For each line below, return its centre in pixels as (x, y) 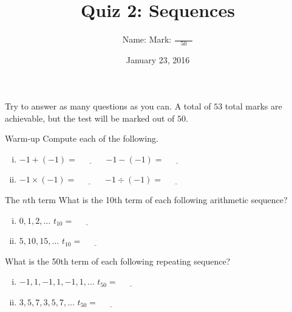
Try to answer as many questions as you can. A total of (108, 106)
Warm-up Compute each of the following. (82, 138)
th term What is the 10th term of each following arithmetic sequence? (158, 199)
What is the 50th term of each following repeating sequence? (118, 261)
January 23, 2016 (158, 60)
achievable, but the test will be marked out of (90, 118)
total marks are (253, 106)
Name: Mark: (147, 39)
